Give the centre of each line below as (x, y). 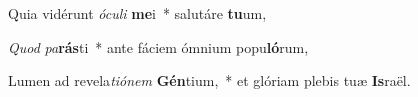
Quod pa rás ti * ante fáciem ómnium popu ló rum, (158, 46)
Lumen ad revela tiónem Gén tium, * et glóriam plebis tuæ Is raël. (209, 80)
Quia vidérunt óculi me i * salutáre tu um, (137, 13)
